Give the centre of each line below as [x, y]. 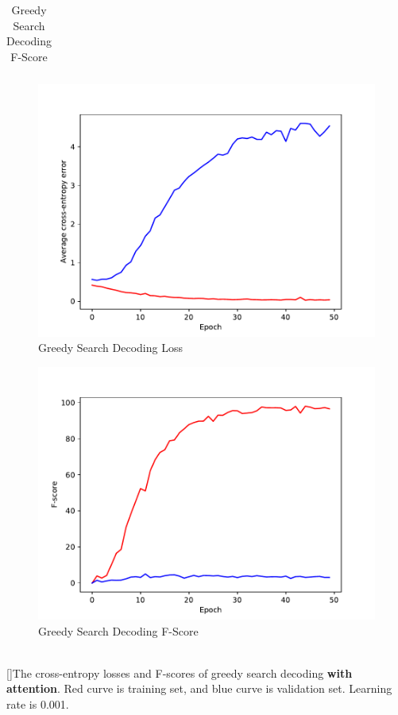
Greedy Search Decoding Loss [110, 348]
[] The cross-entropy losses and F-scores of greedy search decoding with [180, 672]
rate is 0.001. [38, 704]
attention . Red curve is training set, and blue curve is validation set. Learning [199, 688]
